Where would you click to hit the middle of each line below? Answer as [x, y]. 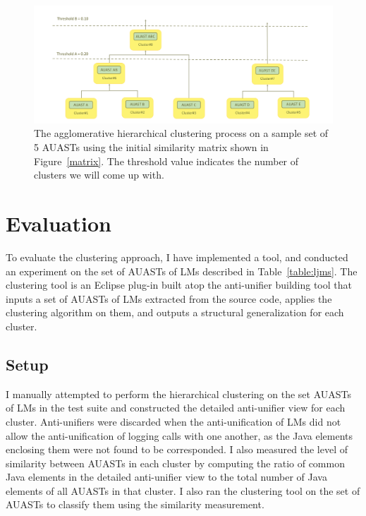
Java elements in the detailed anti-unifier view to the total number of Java [166, 477]
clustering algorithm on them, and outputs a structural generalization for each [175, 312]
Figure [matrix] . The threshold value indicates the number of [166, 161]
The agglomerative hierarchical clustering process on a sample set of [181, 133]
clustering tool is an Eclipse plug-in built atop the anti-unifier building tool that [179, 285]
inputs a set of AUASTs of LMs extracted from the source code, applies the [169, 298]
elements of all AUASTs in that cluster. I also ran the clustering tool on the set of [183, 490]
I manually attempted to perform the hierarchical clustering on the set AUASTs [179, 394]
